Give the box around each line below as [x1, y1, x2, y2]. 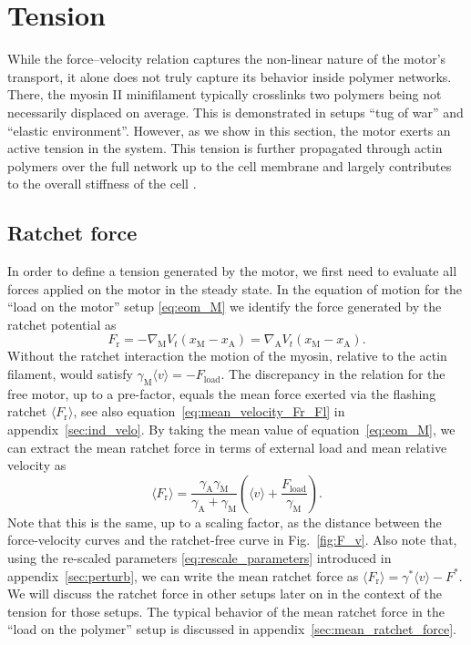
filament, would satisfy [7, 364, 133, 384]
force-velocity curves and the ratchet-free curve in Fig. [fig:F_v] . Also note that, [7, 530, 457, 549]
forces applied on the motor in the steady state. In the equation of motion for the [7, 279, 462, 298]
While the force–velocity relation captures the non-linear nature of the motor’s [7, 49, 446, 68]
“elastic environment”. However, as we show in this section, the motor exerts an [7, 120, 451, 139]
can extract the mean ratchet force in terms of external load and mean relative [7, 437, 447, 456]
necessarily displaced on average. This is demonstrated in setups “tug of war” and [7, 102, 464, 121]
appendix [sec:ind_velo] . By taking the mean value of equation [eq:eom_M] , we [7, 420, 456, 439]
